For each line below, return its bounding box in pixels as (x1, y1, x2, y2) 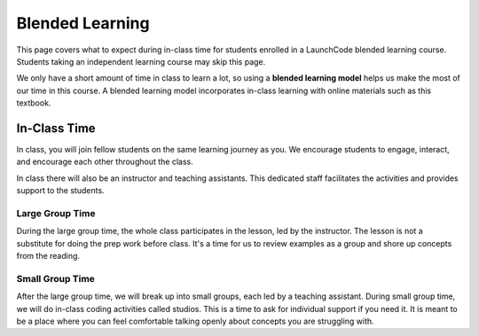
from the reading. (16, 251, 80, 262)
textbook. (16, 98, 51, 108)
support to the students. (16, 185, 106, 196)
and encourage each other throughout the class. (16, 156, 194, 168)
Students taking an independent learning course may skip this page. (16, 56, 266, 66)
